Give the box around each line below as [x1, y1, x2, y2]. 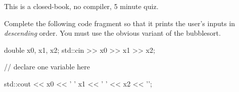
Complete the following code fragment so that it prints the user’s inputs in [4, 18, 235, 28]
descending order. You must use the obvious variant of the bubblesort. [4, 28, 221, 38]
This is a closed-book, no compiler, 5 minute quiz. [4, 1, 159, 11]
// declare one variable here [4, 61, 90, 72]
